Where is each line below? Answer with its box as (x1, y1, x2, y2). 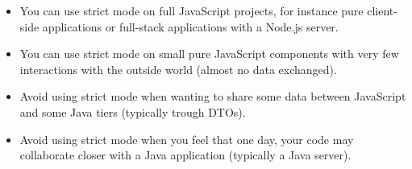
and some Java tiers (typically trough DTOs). (19, 103, 246, 120)
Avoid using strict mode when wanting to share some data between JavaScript (19, 88, 406, 105)
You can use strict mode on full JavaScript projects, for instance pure (19, 2, 364, 19)
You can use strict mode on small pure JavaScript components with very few (19, 45, 399, 62)
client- (367, 2, 397, 19)
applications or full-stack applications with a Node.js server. (42, 18, 339, 35)
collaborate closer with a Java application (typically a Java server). (19, 146, 352, 163)
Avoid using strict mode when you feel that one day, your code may (19, 130, 354, 147)
